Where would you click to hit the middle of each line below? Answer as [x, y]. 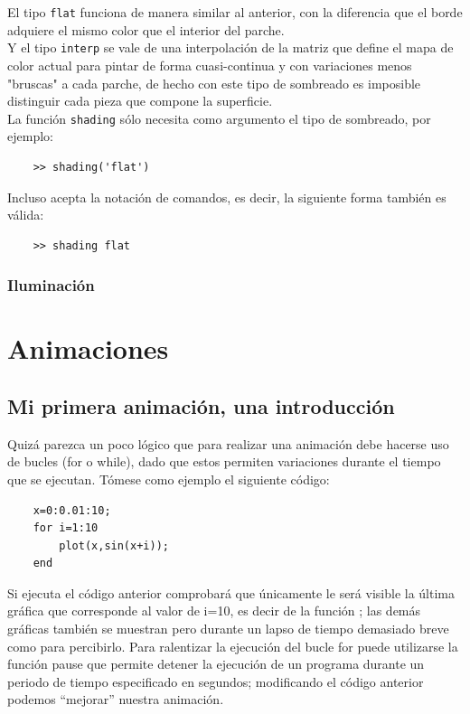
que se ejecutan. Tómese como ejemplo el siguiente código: [169, 479]
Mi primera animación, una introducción [201, 405]
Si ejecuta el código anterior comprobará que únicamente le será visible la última [231, 592]
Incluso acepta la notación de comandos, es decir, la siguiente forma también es [227, 197]
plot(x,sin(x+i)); [114, 545]
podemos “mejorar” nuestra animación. [116, 699]
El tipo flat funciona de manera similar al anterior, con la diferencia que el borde [235, 12]
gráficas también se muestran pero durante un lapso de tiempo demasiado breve [228, 629]
